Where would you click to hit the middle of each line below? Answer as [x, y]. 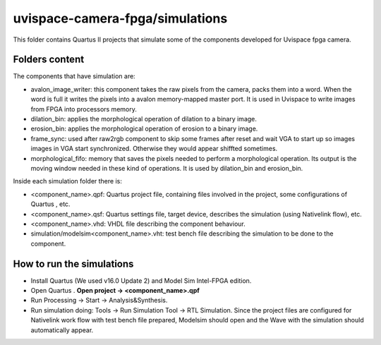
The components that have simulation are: [74, 76]
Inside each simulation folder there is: [68, 181]
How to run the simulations [73, 264]
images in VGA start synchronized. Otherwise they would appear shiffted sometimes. [154, 149]
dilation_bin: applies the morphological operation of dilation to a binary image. [144, 119]
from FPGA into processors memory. [84, 109]
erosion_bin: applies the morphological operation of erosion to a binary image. [144, 129]
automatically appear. [62, 330]
